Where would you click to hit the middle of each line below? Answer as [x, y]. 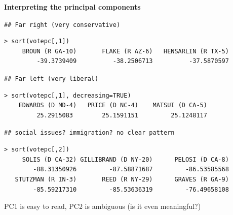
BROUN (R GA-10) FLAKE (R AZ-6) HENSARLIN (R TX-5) [125, 51]
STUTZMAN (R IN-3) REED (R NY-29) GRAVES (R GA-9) [122, 179]
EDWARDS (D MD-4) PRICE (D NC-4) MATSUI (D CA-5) [113, 105]
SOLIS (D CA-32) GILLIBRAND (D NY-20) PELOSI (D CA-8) [125, 159]
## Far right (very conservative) [62, 25]
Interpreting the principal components [72, 7]
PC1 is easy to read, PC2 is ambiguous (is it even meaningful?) [103, 206]
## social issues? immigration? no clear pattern [89, 133]
